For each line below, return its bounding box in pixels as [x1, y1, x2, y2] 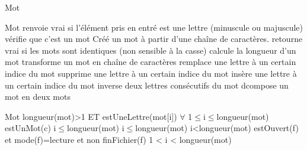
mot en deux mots [5, 90, 71, 103]
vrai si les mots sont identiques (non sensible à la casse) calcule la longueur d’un [5, 44, 296, 56]
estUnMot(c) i [5, 122, 56, 134]
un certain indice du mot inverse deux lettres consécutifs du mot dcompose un [5, 79, 289, 91]
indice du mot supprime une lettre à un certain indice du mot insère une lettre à [5, 67, 297, 79]
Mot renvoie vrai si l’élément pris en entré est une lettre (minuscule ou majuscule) [5, 21, 303, 33]
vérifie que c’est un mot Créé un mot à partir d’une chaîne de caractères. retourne [5, 32, 303, 45]
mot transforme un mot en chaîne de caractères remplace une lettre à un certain [5, 56, 296, 68]
